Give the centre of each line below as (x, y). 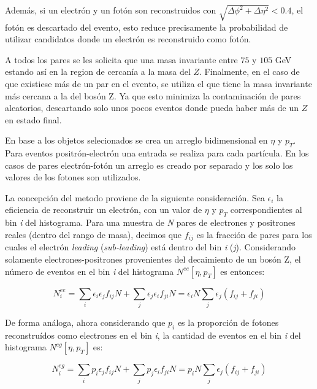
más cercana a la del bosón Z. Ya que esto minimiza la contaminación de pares (153, 95)
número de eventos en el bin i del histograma (90, 271)
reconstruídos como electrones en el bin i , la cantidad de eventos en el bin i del (153, 335)
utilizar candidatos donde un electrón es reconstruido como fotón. (128, 39)
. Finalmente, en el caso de (250, 71)
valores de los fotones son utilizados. (73, 177)
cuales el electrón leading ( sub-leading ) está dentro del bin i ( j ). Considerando (150, 247)
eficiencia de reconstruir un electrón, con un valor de (104, 210)
